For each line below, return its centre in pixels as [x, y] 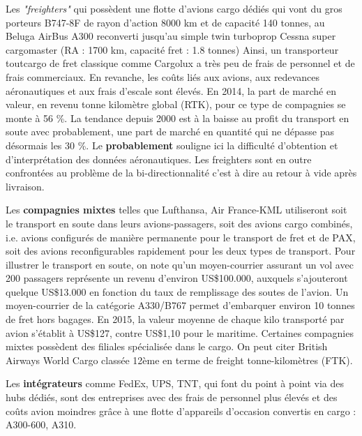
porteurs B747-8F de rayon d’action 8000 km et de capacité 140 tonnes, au [165, 22]
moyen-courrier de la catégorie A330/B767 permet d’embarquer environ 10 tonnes [180, 305]
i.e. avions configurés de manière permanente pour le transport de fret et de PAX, [181, 237]
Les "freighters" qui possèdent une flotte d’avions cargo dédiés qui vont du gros [174, 8]
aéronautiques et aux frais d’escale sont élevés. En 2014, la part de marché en [171, 90]
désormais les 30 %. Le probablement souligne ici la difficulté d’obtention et [172, 145]
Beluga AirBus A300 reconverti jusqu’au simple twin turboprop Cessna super [171, 36]
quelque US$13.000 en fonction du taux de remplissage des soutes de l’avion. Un [177, 291]
